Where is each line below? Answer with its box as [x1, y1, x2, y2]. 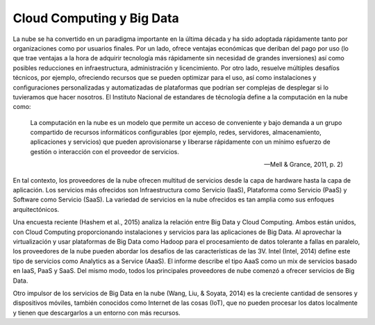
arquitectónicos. [12, 205, 60, 213]
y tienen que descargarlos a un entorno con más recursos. [12, 308, 181, 317]
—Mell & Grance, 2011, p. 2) [264, 160, 343, 169]
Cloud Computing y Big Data [12, 10, 180, 26]
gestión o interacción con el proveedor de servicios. [30, 147, 180, 156]
